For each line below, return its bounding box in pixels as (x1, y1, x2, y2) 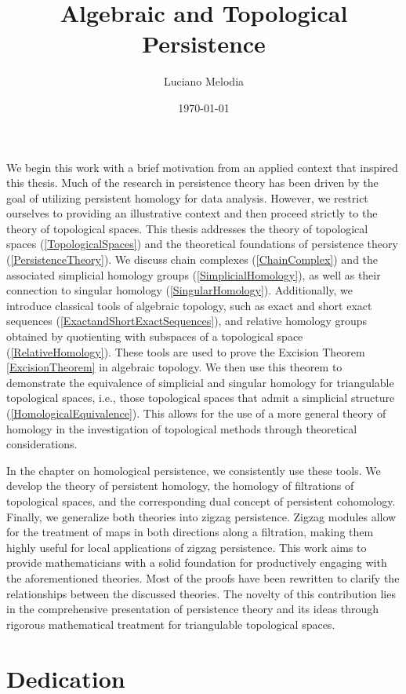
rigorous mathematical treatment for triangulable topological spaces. (6, 615, 335, 632)
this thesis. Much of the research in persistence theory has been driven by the (6, 174, 379, 191)
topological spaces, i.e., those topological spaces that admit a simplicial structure (6, 389, 395, 406)
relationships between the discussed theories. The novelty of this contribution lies (6, 585, 396, 601)
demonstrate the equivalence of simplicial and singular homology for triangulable (6, 374, 394, 390)
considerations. (6, 436, 78, 452)
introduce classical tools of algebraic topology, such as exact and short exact (6, 297, 372, 313)
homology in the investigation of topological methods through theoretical (6, 420, 357, 436)
